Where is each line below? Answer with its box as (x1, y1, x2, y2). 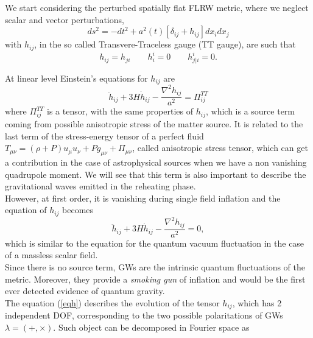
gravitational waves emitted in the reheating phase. (5, 180, 196, 192)
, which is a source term (205, 105, 295, 118)
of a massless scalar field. (5, 248, 98, 261)
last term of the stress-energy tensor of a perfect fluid (5, 129, 204, 142)
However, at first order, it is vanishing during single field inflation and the (5, 191, 281, 204)
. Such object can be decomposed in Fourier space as (53, 320, 250, 333)
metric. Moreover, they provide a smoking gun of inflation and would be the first (5, 272, 306, 285)
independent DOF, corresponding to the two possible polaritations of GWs (5, 309, 283, 322)
